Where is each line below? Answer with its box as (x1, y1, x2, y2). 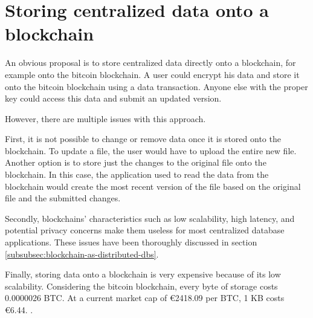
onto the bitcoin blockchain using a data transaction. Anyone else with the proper (5, 80, 308, 92)
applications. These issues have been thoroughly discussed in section (5, 236, 257, 248)
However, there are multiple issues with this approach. (5, 112, 206, 125)
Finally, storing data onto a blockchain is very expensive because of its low (5, 268, 281, 281)
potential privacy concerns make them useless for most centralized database (5, 224, 285, 236)
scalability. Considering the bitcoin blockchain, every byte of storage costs (5, 279, 278, 292)
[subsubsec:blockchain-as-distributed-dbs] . (5, 247, 159, 260)
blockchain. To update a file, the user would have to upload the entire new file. (5, 144, 297, 157)
